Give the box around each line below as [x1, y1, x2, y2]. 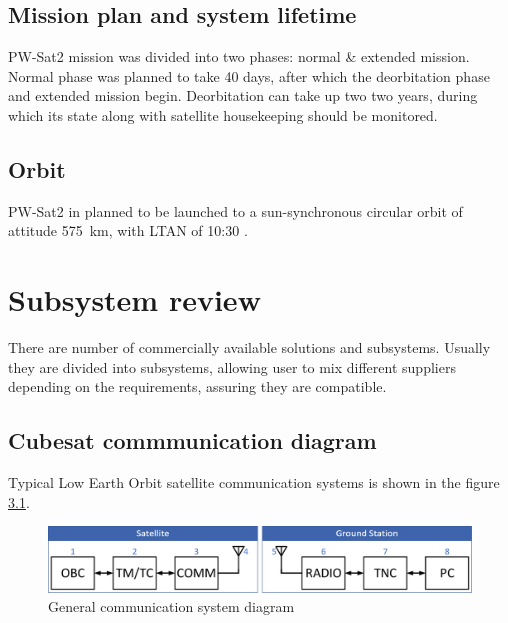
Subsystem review [8, 279, 261, 320]
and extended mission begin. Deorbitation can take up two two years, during [8, 85, 478, 106]
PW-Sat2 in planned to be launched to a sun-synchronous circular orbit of [8, 200, 463, 221]
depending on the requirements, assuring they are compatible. [8, 376, 387, 397]
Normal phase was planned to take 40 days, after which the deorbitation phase [8, 65, 490, 86]
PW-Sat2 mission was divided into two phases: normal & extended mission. [8, 46, 470, 67]
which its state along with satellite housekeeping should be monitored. [8, 104, 438, 125]
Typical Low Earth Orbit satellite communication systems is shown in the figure [8, 472, 500, 493]
